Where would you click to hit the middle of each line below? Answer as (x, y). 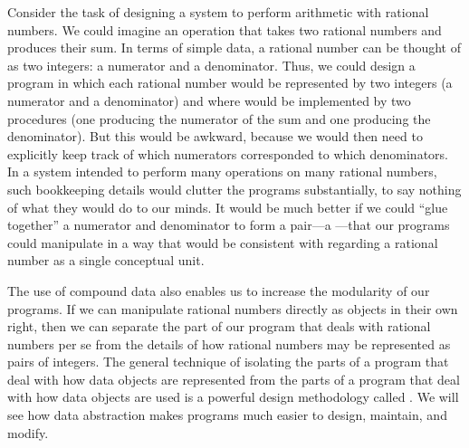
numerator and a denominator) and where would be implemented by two (209, 100)
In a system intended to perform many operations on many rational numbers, (222, 172)
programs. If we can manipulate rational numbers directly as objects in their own (233, 308)
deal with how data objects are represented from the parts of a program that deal (234, 379)
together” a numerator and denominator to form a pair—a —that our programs (229, 225)
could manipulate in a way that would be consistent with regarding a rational (223, 242)
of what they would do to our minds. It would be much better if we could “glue (228, 207)
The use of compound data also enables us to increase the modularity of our (219, 290)
